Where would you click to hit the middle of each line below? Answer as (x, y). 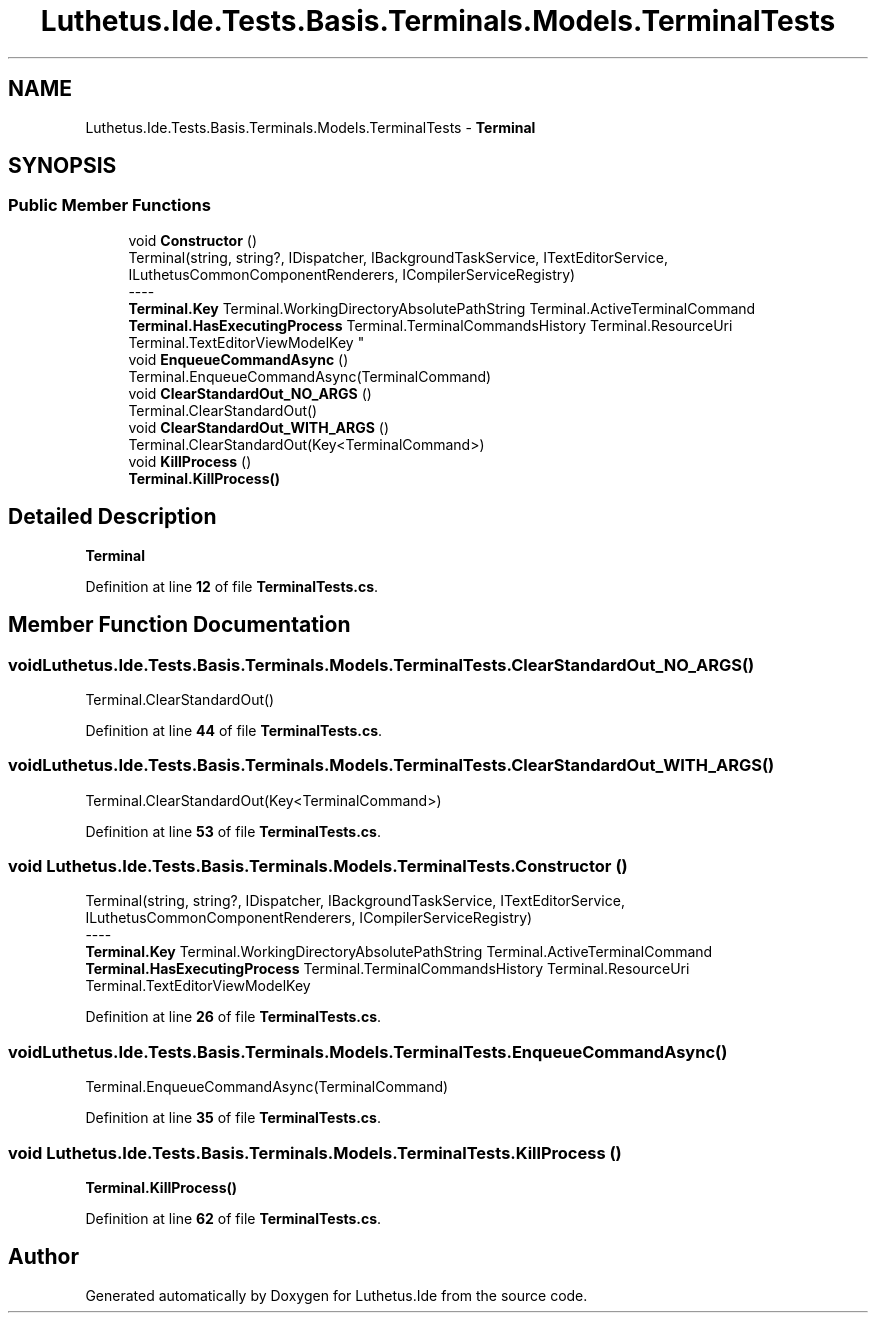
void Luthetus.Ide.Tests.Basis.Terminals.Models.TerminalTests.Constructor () (318, 866)
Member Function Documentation (179, 625)
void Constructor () (192, 240)
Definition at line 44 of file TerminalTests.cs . (234, 730)
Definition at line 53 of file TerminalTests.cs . (233, 831)
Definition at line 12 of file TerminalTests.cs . (232, 586)
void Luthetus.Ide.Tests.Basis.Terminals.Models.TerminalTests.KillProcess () (315, 1152)
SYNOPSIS (62, 166)
